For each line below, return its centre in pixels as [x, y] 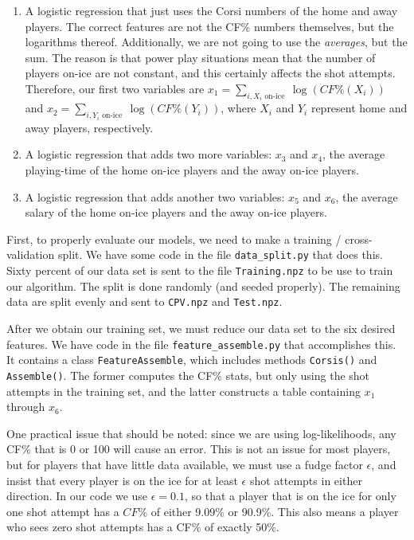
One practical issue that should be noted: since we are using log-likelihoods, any [201, 433]
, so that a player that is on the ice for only [291, 496]
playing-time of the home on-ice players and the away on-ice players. [192, 170]
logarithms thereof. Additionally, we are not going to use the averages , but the [216, 42]
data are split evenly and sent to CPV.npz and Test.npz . [145, 301]
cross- [359, 239]
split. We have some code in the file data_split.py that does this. [220, 254]
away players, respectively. [89, 127]
